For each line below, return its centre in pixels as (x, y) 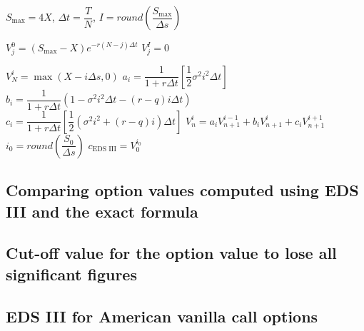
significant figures (71, 274)
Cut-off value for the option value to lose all (171, 253)
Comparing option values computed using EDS (182, 190)
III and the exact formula (102, 211)
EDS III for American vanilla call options (162, 316)
